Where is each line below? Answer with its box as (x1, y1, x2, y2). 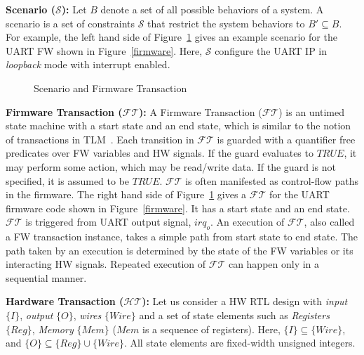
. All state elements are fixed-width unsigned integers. (123, 335, 356, 350)
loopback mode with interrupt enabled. (6, 57, 170, 72)
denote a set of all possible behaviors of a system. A (100, 2, 324, 16)
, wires (73, 308, 102, 323)
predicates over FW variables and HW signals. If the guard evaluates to (6, 146, 314, 160)
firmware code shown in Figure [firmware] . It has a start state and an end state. (6, 200, 350, 215)
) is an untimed (278, 104, 345, 119)
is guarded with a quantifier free (217, 131, 356, 146)
